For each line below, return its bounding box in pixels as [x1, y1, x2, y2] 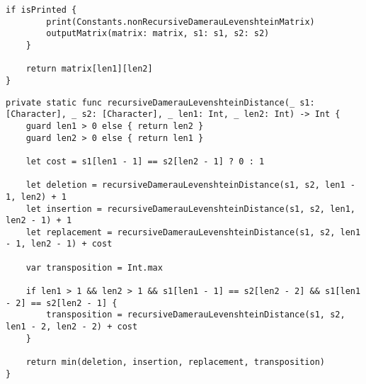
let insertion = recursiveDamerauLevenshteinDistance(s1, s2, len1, [25, 203, 355, 214]
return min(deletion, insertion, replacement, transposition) [25, 357, 326, 368]
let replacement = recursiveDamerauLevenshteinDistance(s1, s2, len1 [25, 227, 361, 237]
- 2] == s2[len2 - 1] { [6, 298, 118, 308]
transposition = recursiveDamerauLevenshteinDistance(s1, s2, [46, 310, 345, 320]
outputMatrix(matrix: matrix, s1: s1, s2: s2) [46, 28, 270, 39]
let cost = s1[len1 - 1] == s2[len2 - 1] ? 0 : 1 [25, 156, 265, 166]
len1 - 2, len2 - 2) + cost [6, 322, 138, 332]
